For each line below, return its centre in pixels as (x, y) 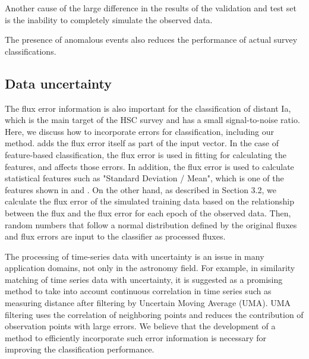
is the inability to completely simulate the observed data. (109, 19)
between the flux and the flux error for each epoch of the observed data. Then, (148, 212)
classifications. (31, 51)
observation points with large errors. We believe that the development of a (140, 326)
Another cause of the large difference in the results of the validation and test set (151, 8)
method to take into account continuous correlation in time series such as (138, 291)
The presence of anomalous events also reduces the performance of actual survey (151, 40)
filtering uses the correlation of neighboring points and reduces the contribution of (154, 314)
